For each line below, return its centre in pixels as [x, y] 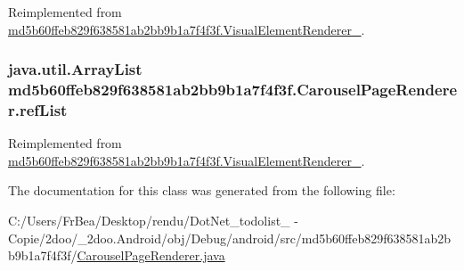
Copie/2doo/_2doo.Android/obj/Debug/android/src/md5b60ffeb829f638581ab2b [230, 238]
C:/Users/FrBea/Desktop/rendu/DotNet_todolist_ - [153, 221]
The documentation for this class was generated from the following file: [202, 190]
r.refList [38, 109]
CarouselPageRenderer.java [151, 255]
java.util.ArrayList [75, 69]
